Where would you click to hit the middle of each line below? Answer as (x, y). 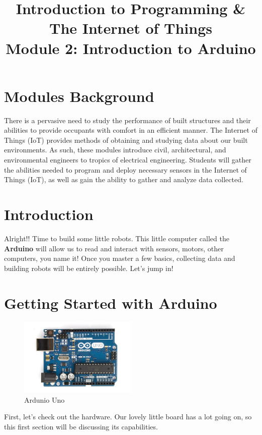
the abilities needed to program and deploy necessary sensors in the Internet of (125, 169)
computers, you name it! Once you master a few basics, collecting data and (120, 258)
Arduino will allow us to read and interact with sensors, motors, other (114, 248)
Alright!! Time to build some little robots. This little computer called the (117, 238)
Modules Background (79, 96)
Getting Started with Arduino (111, 303)
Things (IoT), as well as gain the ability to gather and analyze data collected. (124, 179)
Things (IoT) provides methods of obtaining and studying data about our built (126, 140)
